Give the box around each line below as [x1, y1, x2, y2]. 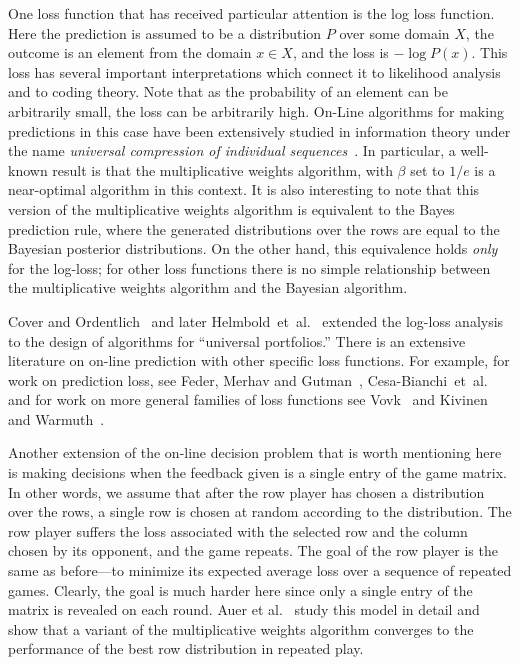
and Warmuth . [8, 408, 105, 429]
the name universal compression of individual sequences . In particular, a [8, 140, 456, 161]
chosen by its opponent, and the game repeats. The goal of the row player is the [8, 540, 498, 561]
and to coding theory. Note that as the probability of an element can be [8, 81, 449, 102]
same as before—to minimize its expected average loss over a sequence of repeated [8, 560, 512, 581]
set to [410, 159, 445, 180]
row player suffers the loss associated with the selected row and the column [8, 520, 468, 541]
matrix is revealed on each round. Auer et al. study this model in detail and [8, 599, 480, 620]
